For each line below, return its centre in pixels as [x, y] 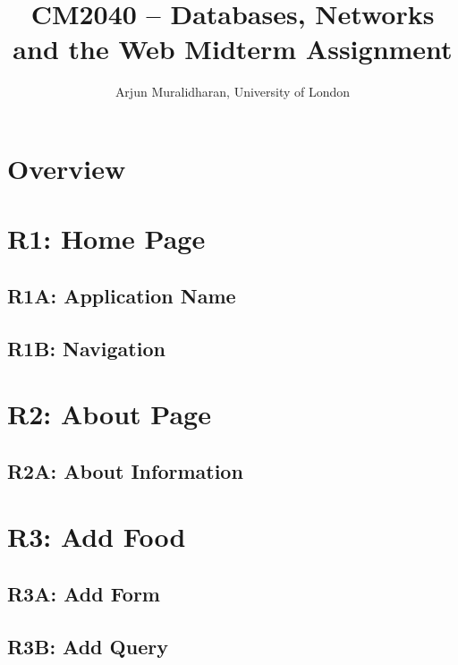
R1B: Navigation [86, 348]
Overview [67, 168]
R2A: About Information [125, 470]
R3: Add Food [97, 537]
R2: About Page [109, 414]
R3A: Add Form [84, 593]
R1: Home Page [106, 239]
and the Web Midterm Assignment [233, 49]
